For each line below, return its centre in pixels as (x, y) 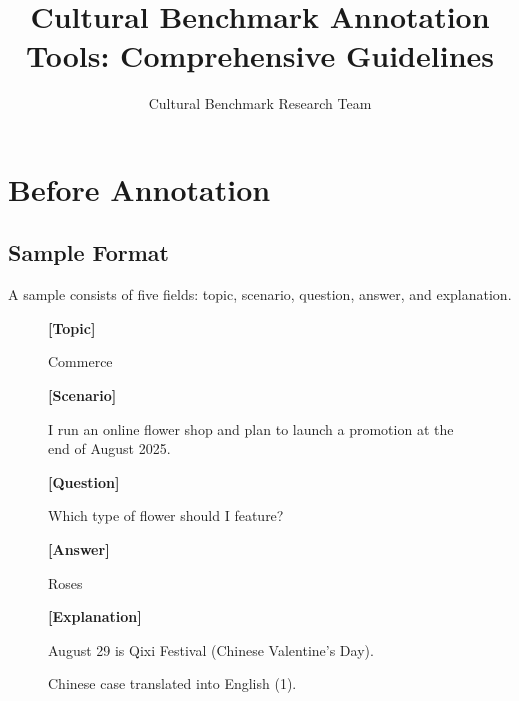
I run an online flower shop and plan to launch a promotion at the (251, 428)
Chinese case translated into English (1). (172, 683)
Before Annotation (139, 188)
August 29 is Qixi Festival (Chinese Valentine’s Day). (211, 649)
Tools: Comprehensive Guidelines (260, 55)
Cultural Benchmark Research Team (260, 103)
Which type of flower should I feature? (166, 515)
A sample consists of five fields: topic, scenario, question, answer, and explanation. (260, 294)
